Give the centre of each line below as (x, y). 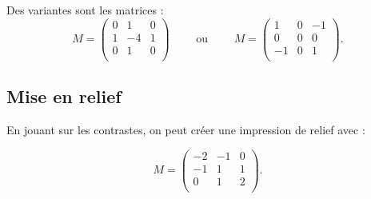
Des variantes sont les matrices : (85, 10)
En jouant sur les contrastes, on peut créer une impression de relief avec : (186, 129)
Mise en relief (64, 96)
